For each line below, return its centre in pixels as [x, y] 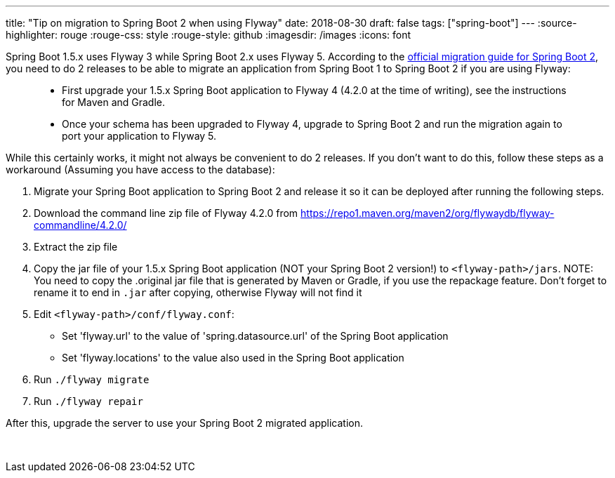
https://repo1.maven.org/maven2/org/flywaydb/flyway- [428, 213]
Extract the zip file [76, 247]
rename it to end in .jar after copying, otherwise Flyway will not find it [198, 292]
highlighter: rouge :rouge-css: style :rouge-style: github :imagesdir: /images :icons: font [209, 35]
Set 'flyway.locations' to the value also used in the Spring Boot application [233, 358]
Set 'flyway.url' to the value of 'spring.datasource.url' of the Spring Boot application [255, 336]
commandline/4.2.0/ [80, 225]
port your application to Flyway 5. [139, 136]
